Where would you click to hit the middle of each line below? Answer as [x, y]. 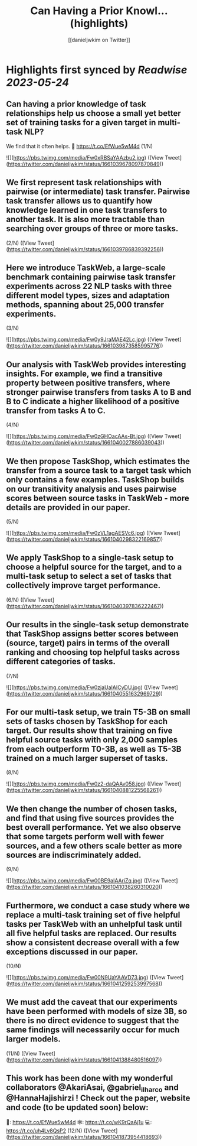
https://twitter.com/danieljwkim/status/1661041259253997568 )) [85, 984]
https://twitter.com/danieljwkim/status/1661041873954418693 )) [85, 1137]
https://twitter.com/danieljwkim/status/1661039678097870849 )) [86, 164]
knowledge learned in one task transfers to [87, 210]
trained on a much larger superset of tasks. [87, 759]
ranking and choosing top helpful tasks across [93, 652]
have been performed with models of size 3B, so [97, 1012]
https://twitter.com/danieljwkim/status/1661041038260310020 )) [85, 887]
